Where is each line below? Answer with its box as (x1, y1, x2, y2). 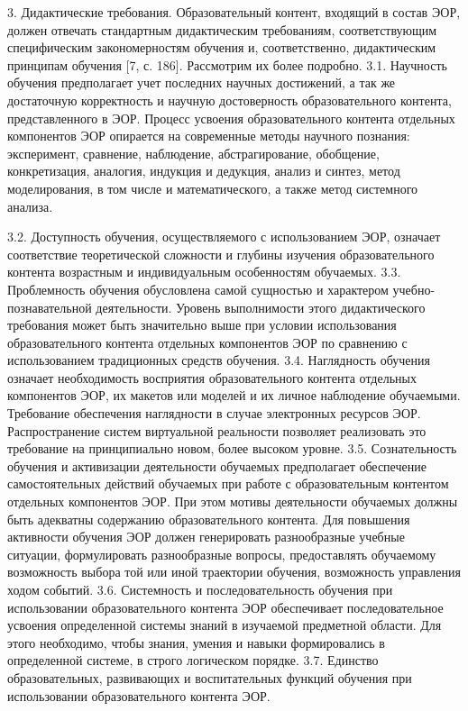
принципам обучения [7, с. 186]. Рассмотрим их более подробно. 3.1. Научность (7, 55, 447, 74)
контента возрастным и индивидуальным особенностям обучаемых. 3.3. (7, 262, 401, 281)
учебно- (392, 279, 436, 298)
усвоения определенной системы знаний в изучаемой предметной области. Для (7, 615, 442, 634)
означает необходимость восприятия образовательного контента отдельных (7, 368, 417, 387)
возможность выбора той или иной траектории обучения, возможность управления (7, 562, 461, 581)
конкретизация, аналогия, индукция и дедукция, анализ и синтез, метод (7, 161, 400, 180)
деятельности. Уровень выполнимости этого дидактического (96, 297, 426, 316)
